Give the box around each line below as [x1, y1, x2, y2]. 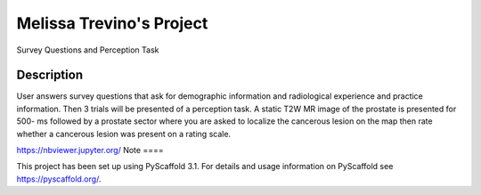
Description [16, 68, 84, 83]
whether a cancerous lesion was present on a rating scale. [16, 128, 232, 139]
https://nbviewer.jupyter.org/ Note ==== [16, 145, 164, 156]
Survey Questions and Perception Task [16, 45, 159, 55]
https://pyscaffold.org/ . [16, 174, 102, 184]
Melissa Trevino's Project [16, 13, 208, 33]
